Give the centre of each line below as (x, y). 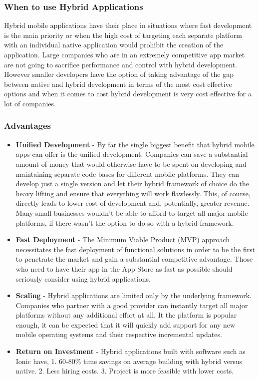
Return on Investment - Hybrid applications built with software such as (130, 351)
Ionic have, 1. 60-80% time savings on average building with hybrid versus (129, 361)
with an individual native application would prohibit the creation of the (114, 45)
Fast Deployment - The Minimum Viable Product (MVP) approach (123, 239)
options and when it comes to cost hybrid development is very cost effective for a (128, 94)
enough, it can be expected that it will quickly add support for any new (126, 324)
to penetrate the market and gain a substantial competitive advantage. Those (134, 259)
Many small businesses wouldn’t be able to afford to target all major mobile (132, 212)
